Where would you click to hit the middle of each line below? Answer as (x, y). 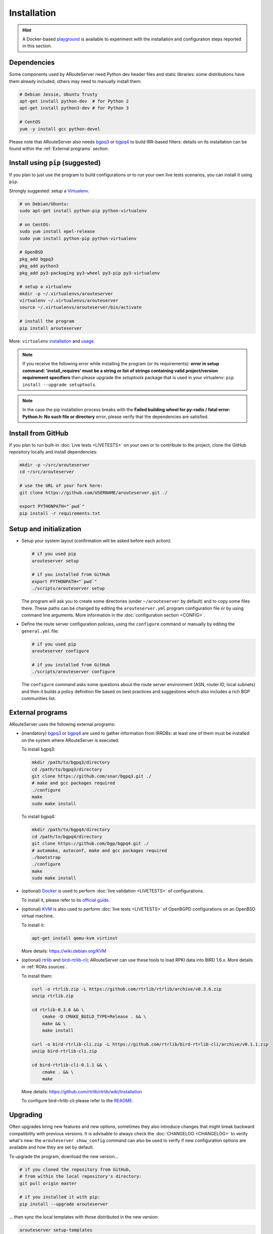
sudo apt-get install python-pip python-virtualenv (83, 211)
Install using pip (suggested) (55, 163)
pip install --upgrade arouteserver (64, 1204)
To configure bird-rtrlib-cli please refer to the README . (77, 1101)
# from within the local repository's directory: (81, 1176)
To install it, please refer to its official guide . (66, 900)
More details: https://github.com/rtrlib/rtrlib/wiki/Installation (82, 1091)
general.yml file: (40, 631)
